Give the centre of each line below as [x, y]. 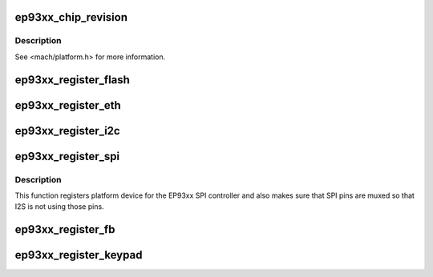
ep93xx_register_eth [68, 105]
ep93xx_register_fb [65, 229]
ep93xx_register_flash [72, 80]
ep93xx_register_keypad [79, 255]
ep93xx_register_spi [67, 156]
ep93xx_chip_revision [71, 17]
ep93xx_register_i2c [67, 131]
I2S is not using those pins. [59, 207]
